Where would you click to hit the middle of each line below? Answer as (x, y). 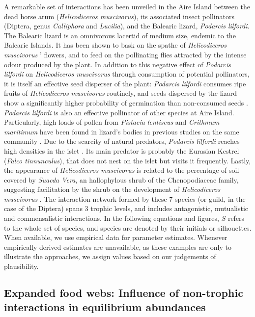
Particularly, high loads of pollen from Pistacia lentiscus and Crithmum (112, 122)
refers (236, 218)
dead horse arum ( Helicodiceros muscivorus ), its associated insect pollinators (119, 16)
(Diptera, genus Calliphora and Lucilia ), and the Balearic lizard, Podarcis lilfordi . (127, 26)
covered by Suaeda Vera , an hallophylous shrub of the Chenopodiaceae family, (121, 179)
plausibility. (21, 266)
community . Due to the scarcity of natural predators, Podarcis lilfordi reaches (122, 141)
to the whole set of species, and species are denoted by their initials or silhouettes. (128, 227)
